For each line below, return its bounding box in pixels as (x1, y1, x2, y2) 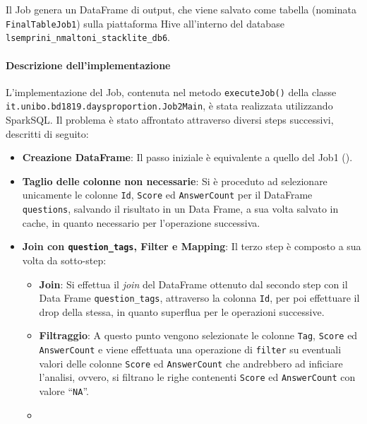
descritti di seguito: (6, 126, 89, 141)
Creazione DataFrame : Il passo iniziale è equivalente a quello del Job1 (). (22, 150, 353, 165)
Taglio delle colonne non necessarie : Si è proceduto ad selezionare (22, 173, 327, 188)
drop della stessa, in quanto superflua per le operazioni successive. (39, 304, 325, 319)
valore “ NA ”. (39, 384, 89, 399)
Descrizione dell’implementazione (6, 57, 171, 72)
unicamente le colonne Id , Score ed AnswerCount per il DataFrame (22, 187, 313, 202)
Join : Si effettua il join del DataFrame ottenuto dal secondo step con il (39, 276, 348, 291)
